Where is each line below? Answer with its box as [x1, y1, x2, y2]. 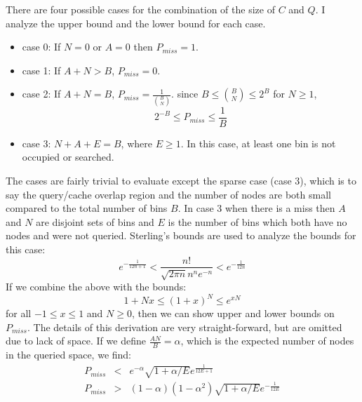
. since [171, 86, 199, 101]
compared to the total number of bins [6, 201, 168, 215]
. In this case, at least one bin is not [180, 135, 336, 150]
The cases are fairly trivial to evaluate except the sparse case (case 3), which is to [6, 173, 356, 187]
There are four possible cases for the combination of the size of [6, 2, 275, 16]
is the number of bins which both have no [168, 214, 347, 229]
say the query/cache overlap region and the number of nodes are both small [6, 187, 331, 201]
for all [6, 306, 32, 321]
